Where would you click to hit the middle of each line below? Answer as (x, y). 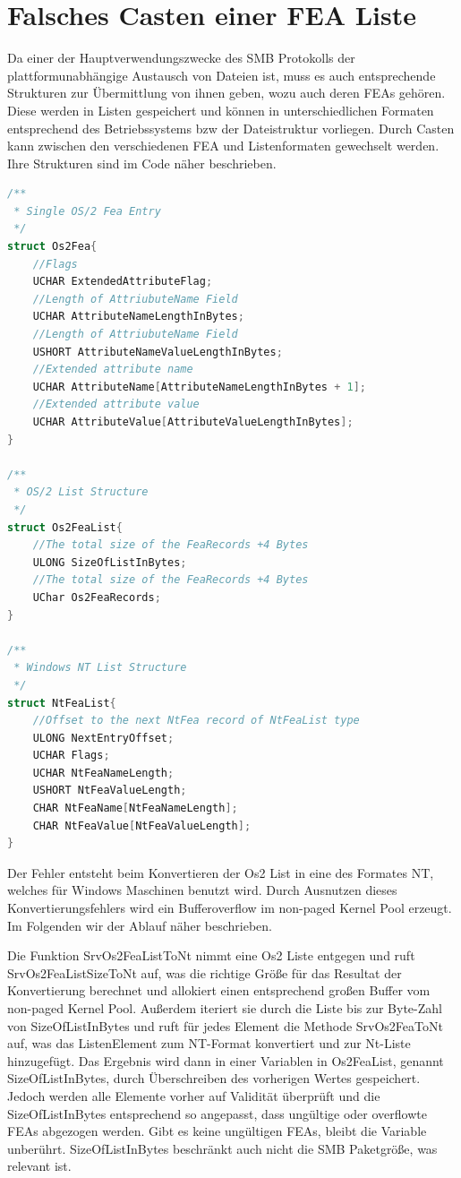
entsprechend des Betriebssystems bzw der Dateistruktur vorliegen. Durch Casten (231, 128)
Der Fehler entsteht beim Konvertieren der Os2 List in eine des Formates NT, (221, 872)
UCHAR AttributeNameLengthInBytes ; (138, 317)
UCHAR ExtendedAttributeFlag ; (123, 282)
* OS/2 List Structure (81, 492)
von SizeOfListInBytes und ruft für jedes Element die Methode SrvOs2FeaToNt (225, 1025)
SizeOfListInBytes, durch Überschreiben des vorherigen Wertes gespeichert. (214, 1078)
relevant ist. (39, 1166)
